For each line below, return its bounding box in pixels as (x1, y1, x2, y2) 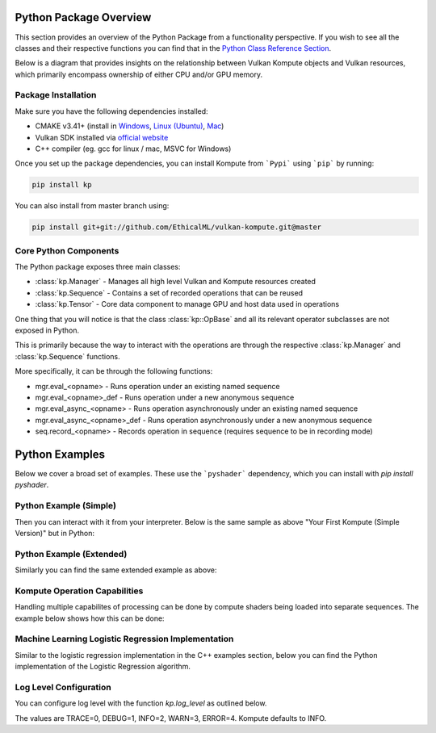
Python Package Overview (15, 10, 152, 24)
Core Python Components (15, 245, 119, 256)
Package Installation (15, 90, 97, 101)
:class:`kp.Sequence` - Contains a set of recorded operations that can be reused (35, 287, 303, 298)
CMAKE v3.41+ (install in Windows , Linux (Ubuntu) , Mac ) (35, 121, 224, 131)
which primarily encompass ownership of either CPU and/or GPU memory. (15, 69, 262, 79)
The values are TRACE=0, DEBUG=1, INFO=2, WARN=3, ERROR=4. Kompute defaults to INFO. (15, 713, 327, 723)
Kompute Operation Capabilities (15, 585, 144, 597)
